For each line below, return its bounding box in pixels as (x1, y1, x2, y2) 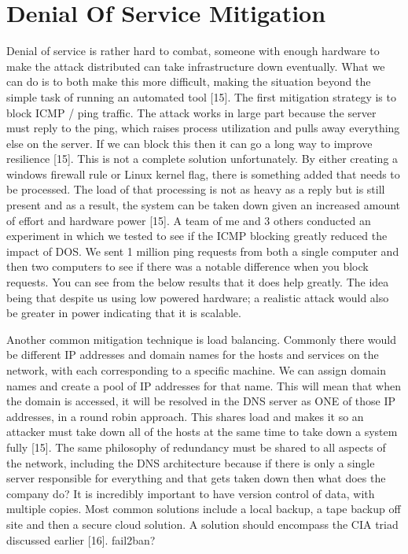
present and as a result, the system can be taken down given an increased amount (6, 197, 401, 213)
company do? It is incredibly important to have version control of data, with (6, 485, 375, 501)
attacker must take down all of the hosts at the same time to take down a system (6, 423, 398, 440)
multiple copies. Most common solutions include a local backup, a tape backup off (6, 500, 401, 517)
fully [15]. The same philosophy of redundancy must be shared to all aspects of (6, 438, 386, 455)
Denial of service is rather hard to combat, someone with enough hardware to (6, 42, 380, 59)
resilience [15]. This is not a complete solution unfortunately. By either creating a (6, 150, 399, 167)
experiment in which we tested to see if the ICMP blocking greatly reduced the (6, 227, 388, 244)
